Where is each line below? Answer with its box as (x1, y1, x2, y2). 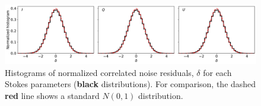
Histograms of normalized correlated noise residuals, (5, 66, 194, 78)
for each (203, 66, 232, 78)
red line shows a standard (5, 89, 100, 101)
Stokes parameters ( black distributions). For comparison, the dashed (5, 78, 256, 90)
